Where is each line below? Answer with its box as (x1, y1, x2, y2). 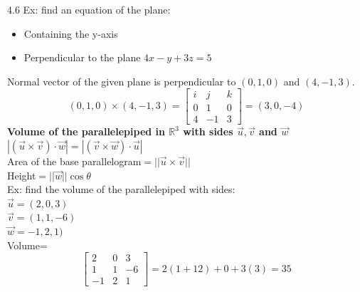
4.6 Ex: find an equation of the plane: (7, 2, 171, 16)
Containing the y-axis (23, 26, 118, 41)
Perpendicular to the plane (23, 50, 141, 65)
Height (7, 167, 36, 182)
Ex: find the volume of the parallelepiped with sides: (7, 182, 235, 197)
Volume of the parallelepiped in (7, 124, 165, 139)
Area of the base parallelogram (7, 154, 142, 169)
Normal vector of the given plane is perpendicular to (7, 73, 236, 88)
